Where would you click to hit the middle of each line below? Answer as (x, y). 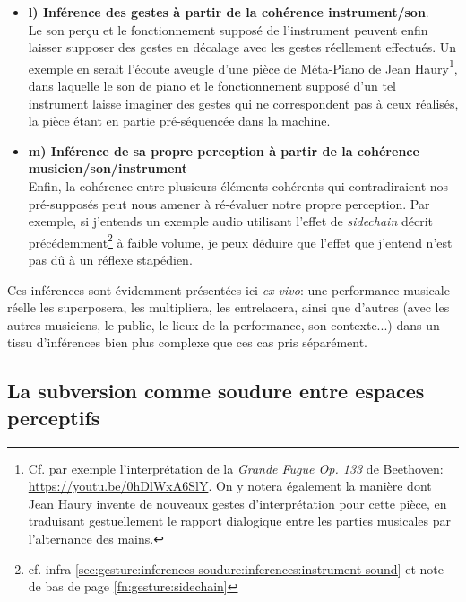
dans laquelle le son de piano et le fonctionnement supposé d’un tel (212, 86)
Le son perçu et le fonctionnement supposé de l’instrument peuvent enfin (228, 29)
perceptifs (54, 417)
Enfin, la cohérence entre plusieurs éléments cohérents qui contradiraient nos (238, 186)
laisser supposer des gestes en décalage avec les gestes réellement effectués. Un (242, 47)
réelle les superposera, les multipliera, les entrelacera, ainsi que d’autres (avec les (229, 307)
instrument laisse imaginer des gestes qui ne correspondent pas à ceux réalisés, (243, 103)
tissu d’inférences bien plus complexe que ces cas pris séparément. (188, 342)
